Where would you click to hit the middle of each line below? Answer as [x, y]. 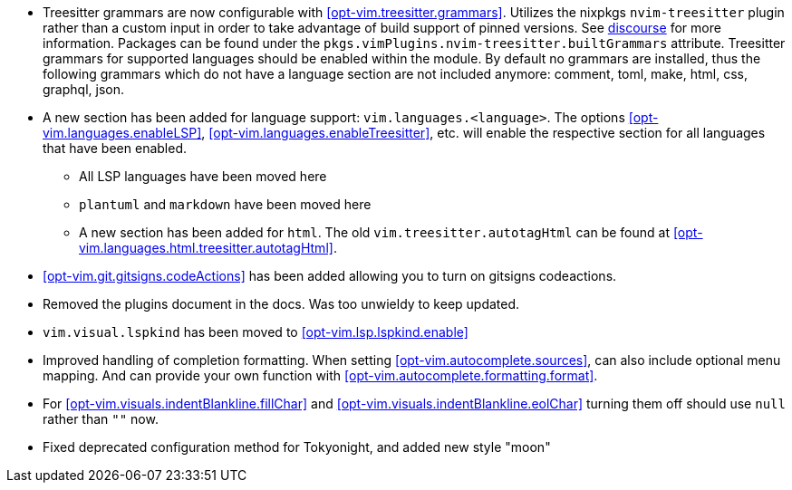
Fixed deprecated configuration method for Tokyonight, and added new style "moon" [297, 447]
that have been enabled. [115, 148]
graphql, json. [83, 89]
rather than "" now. [101, 419]
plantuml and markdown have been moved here [225, 204]
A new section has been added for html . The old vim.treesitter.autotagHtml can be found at [374, 232]
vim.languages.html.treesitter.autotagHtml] [206, 248]
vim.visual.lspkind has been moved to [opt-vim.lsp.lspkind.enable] [256, 332]
